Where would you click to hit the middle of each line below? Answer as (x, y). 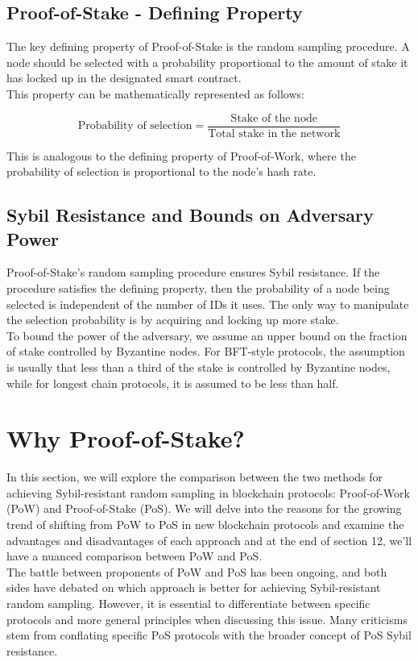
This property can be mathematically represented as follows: (155, 93)
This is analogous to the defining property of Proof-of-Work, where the (181, 155)
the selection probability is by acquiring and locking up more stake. (173, 320)
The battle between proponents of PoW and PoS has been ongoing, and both (197, 571)
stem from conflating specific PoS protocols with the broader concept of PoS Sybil (209, 635)
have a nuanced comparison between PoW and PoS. (135, 556)
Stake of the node (274, 118)
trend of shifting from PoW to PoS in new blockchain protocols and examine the (205, 525)
